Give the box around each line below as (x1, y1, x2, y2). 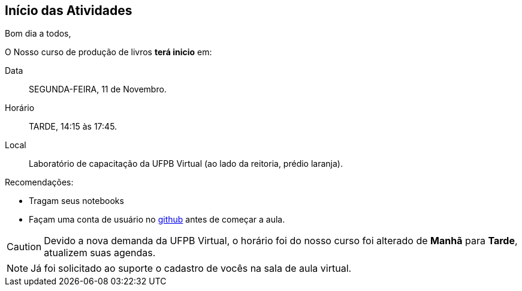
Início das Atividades (5, 3, 132, 18)
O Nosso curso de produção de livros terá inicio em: (5, 47, 212, 58)
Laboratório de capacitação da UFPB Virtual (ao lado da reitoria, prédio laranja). (29, 158, 343, 169)
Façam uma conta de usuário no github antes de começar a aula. (29, 214, 285, 225)
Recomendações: (5, 177, 74, 188)
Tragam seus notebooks (29, 196, 124, 206)
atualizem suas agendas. (44, 247, 156, 259)
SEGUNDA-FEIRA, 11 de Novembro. (29, 84, 167, 95)
